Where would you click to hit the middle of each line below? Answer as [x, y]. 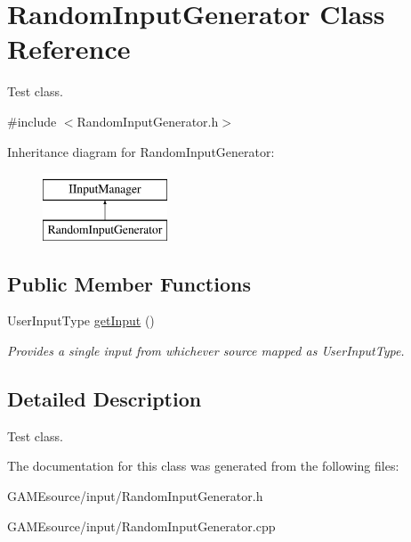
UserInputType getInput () [81, 320]
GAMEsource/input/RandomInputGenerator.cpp [141, 526]
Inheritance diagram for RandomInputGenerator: [141, 151]
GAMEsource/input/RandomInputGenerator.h [135, 496]
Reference [69, 49]
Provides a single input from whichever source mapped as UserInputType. [206, 351]
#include [32, 121]
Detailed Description [105, 399]
